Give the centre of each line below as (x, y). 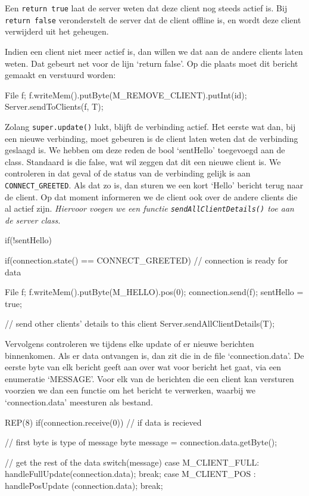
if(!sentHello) (29, 240)
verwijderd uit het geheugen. (57, 31)
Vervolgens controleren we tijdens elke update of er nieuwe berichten (129, 343)
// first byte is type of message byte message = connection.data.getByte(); (141, 442)
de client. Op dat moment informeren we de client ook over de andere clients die (151, 196)
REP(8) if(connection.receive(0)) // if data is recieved (103, 422)
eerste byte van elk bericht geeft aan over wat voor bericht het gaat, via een (143, 367)
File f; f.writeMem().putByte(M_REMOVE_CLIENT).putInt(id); (126, 94)
